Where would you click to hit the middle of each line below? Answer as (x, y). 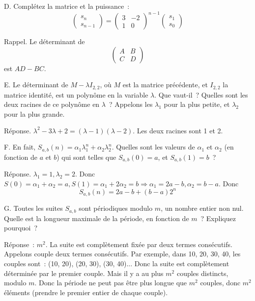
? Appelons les (131, 104)
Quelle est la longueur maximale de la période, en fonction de (97, 218)
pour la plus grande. (34, 113)
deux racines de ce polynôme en (52, 104)
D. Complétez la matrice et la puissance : (67, 6)
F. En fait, (20, 147)
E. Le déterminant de (36, 85)
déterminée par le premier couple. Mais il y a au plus (84, 273)
